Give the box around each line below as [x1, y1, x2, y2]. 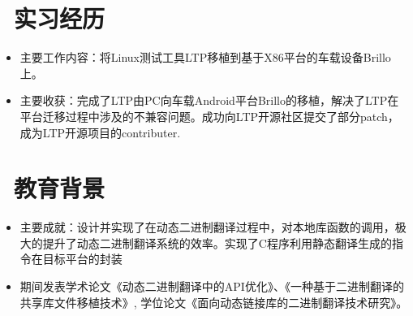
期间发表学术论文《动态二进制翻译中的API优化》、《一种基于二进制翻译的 [19, 278, 404, 294]
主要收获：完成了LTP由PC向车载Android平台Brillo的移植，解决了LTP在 [19, 92, 399, 109]
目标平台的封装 [42, 250, 123, 267]
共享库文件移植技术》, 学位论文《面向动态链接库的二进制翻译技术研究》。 [19, 293, 408, 310]
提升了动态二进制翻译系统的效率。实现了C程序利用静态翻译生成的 [42, 234, 392, 251]
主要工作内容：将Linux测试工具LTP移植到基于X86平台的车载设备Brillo [19, 49, 391, 66]
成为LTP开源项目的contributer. [19, 123, 181, 141]
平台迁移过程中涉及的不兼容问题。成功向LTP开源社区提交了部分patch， [19, 107, 399, 124]
